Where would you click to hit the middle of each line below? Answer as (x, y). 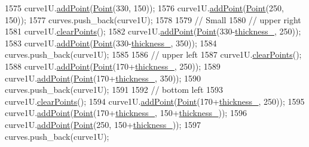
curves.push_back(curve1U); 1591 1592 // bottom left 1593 (114, 90)
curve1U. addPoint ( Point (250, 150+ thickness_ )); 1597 (103, 124)
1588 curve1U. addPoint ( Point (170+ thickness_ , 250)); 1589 (113, 66)
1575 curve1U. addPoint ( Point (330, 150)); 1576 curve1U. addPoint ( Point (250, (144, 8)
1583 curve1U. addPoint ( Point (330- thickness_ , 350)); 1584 (111, 43)
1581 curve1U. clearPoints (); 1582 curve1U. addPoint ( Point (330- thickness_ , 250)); (153, 31)
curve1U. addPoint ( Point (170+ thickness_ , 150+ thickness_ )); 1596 (126, 113)
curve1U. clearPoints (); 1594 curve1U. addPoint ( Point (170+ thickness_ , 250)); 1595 (155, 101)
